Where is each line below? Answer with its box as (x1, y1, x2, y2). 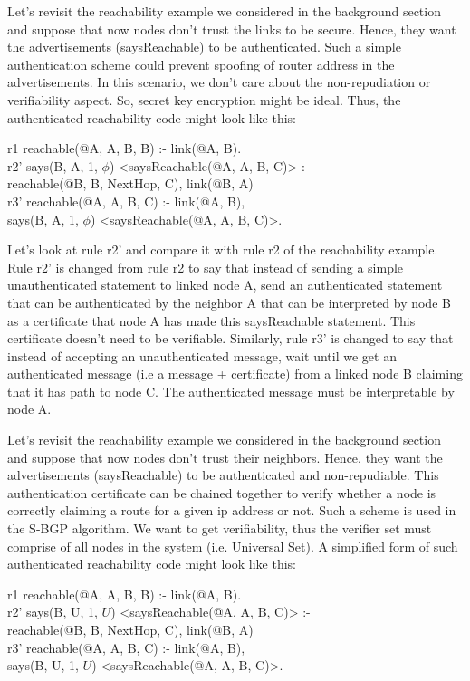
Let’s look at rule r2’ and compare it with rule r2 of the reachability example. (7, 240, 438, 259)
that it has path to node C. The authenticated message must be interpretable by (7, 381, 455, 400)
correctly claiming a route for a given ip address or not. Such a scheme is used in (7, 501, 456, 520)
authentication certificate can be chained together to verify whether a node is (7, 483, 436, 502)
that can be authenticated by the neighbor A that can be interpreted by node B (7, 293, 451, 312)
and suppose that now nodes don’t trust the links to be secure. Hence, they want (7, 19, 456, 38)
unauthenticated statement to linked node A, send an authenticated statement (7, 275, 443, 294)
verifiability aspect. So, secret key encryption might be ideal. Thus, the (7, 90, 401, 109)
